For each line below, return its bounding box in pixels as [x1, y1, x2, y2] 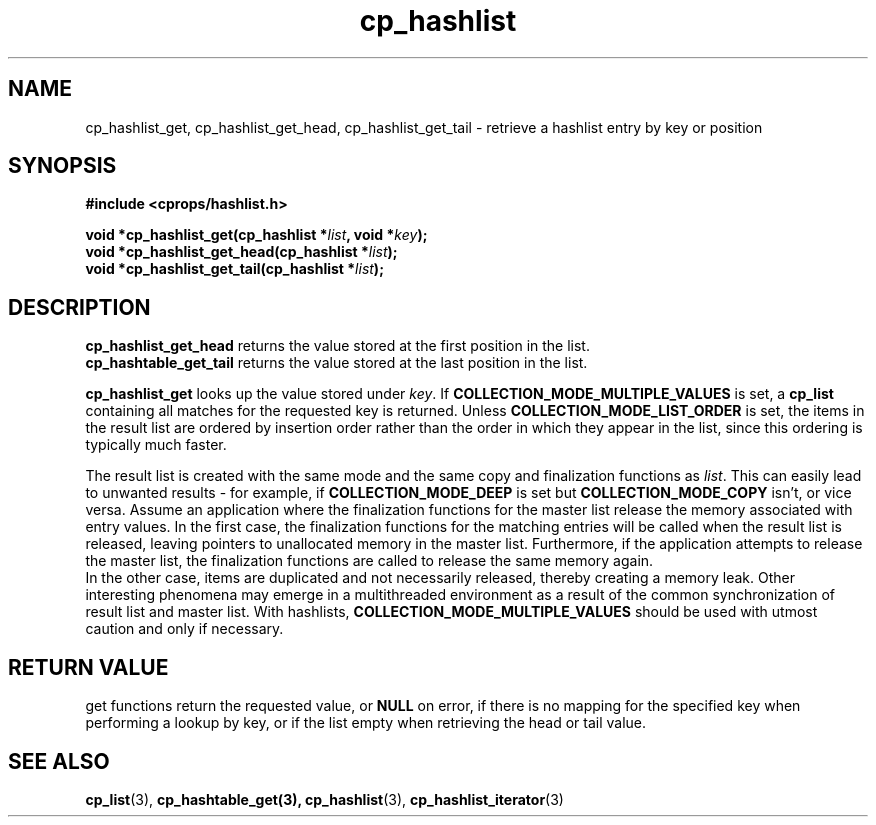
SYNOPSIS [8, 153, 117, 179]
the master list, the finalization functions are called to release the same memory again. [85, 552, 654, 570]
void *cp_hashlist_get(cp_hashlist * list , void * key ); [85, 226, 428, 244]
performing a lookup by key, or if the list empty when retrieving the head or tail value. [85, 714, 647, 732]
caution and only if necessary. [85, 620, 284, 638]
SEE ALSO [8, 748, 110, 774]
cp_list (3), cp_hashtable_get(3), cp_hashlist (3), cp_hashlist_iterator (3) [85, 790, 564, 808]
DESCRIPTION [8, 294, 151, 320]
